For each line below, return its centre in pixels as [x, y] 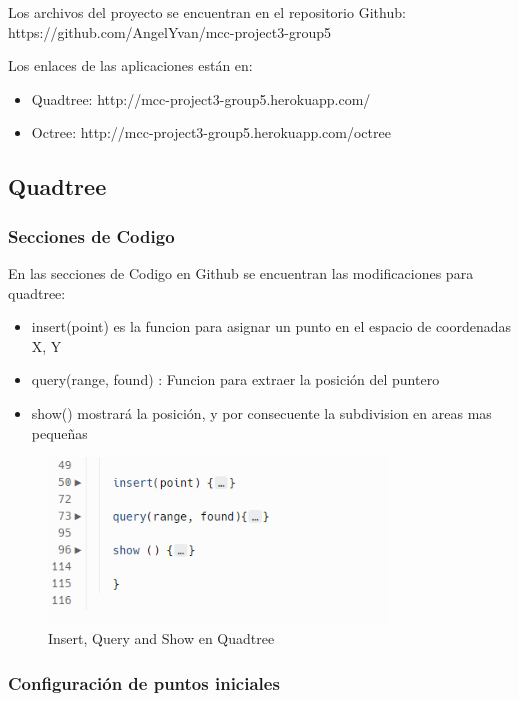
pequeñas [59, 432]
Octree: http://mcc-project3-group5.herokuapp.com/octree [211, 132]
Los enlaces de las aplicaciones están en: [130, 65]
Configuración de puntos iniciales [144, 682]
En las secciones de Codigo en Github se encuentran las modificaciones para [241, 272]
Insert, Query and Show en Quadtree [161, 638]
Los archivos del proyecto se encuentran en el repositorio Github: [207, 12]
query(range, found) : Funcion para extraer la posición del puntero [235, 379]
